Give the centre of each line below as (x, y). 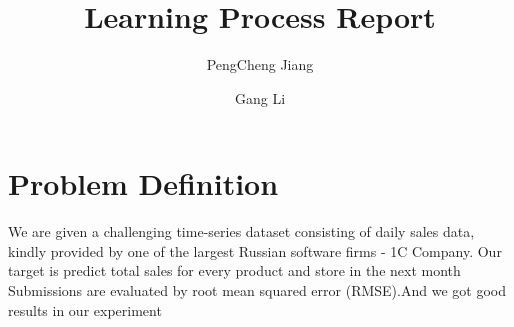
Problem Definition (143, 183)
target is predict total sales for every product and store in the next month (234, 270)
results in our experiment (85, 309)
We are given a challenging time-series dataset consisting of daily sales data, (241, 231)
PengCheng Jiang (260, 64)
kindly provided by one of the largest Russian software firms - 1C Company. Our (255, 250)
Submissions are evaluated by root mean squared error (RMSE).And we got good (257, 290)
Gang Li (260, 97)
